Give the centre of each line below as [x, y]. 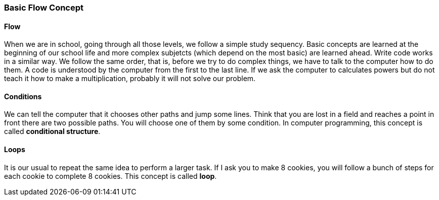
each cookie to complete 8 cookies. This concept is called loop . [111, 176]
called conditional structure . [52, 131]
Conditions [23, 96]
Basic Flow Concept [44, 8]
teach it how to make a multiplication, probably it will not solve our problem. [130, 79]
